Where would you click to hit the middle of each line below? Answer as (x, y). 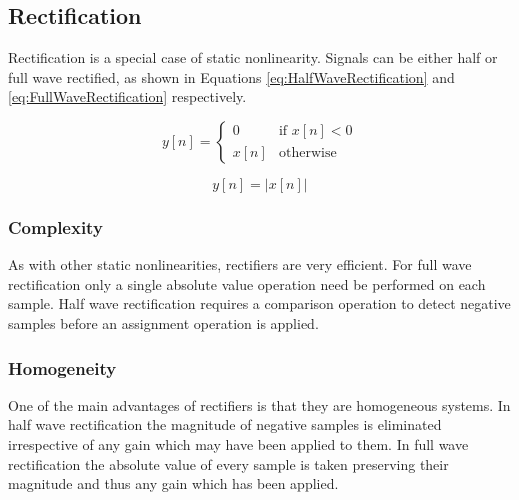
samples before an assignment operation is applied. (163, 322)
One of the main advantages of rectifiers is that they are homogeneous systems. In (259, 404)
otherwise (307, 152)
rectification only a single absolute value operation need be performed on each (247, 283)
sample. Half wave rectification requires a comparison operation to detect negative (259, 303)
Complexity (55, 226)
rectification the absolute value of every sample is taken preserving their (228, 463)
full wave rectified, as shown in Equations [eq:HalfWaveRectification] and (231, 76)
